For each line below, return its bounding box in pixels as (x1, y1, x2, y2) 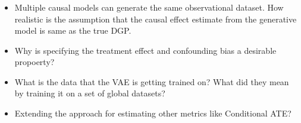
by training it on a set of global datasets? (14, 87, 165, 99)
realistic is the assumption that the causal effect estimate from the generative (14, 12, 297, 25)
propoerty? (14, 56, 55, 68)
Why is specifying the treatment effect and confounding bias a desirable (14, 44, 277, 56)
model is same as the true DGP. (14, 24, 131, 37)
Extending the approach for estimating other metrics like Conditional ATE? (14, 107, 291, 119)
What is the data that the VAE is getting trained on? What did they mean (14, 75, 289, 88)
